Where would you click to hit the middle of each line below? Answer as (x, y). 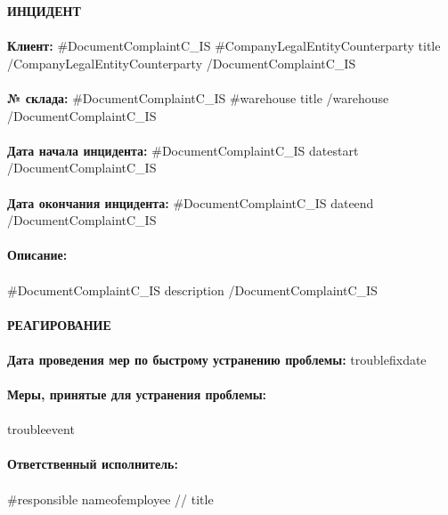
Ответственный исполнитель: (93, 464)
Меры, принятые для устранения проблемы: (137, 394)
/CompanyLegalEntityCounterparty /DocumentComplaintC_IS (182, 63)
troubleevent (41, 429)
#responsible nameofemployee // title (110, 499)
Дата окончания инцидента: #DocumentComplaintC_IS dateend (191, 202)
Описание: (37, 255)
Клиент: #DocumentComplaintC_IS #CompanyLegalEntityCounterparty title (224, 46)
